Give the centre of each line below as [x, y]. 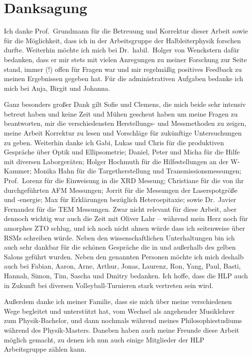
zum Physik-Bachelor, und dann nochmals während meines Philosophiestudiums [123, 320]
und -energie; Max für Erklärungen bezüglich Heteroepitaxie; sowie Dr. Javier [120, 199]
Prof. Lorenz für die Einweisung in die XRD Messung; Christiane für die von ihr [124, 180]
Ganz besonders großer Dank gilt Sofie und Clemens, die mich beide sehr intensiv [125, 104]
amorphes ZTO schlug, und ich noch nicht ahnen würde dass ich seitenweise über [125, 228]
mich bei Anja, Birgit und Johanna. [57, 88]
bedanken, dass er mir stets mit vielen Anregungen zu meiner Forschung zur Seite [126, 59]
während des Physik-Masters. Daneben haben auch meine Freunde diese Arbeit [122, 330]
